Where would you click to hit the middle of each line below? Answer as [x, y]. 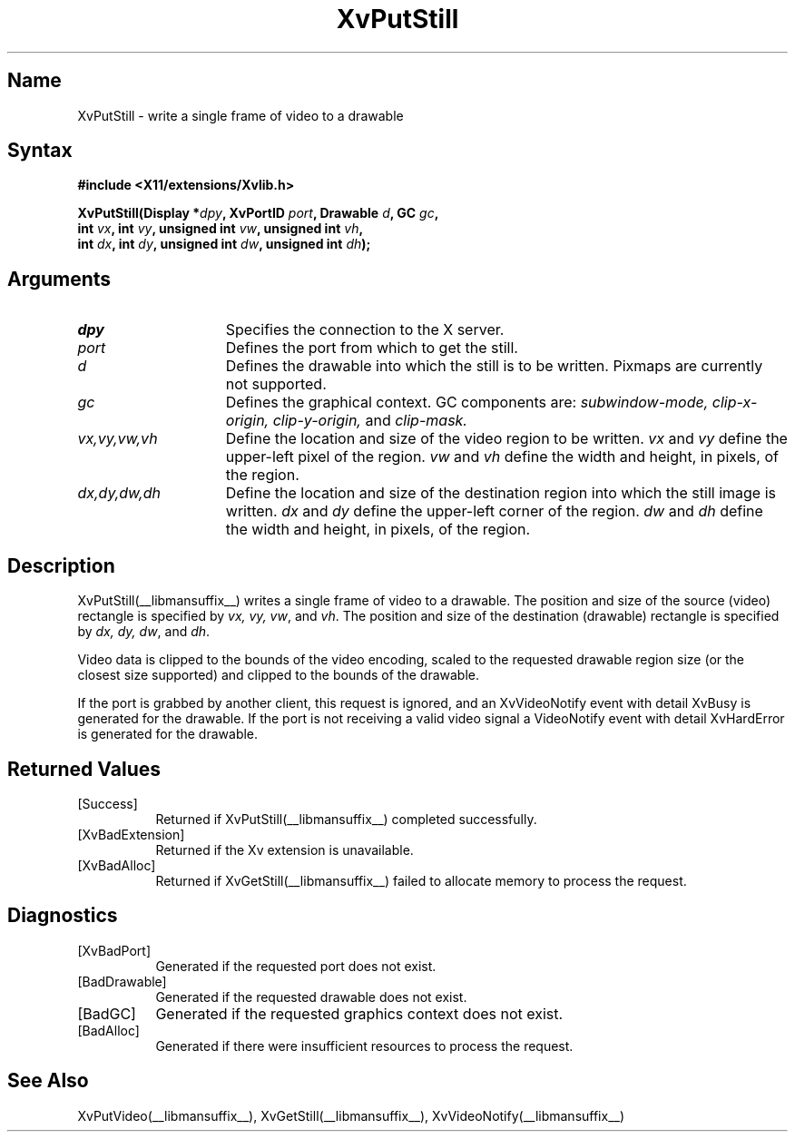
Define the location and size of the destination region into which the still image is [501, 493]
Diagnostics [63, 916]
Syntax [40, 151]
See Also [48, 1081]
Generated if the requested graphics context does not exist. [359, 1013]
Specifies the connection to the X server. [365, 330]
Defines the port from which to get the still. [372, 348]
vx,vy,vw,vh [118, 439]
